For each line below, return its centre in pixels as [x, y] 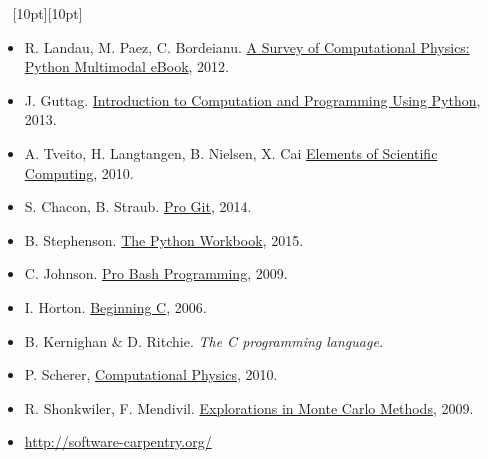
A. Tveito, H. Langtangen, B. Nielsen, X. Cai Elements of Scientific [231, 152]
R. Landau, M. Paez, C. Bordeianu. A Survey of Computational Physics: [247, 46]
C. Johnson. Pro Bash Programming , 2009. [156, 273]
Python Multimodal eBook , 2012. [127, 66]
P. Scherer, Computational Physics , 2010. [151, 374]
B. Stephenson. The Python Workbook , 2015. [164, 239]
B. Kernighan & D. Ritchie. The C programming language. [204, 340]
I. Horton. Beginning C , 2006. [115, 306]
